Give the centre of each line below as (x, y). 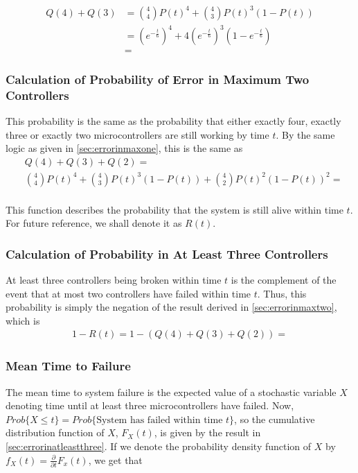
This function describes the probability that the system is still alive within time (174, 209)
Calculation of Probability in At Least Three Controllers (167, 253)
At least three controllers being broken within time (114, 280)
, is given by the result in (207, 432)
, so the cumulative (275, 419)
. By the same (305, 134)
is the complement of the (284, 280)
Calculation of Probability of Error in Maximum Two (158, 79)
